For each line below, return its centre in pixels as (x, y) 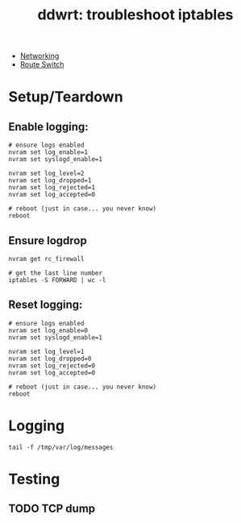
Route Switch (42, 64)
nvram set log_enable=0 (48, 330)
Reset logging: (46, 305)
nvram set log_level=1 (46, 351)
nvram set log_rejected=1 (52, 188)
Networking (39, 56)
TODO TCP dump (52, 509)
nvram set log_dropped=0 (50, 359)
